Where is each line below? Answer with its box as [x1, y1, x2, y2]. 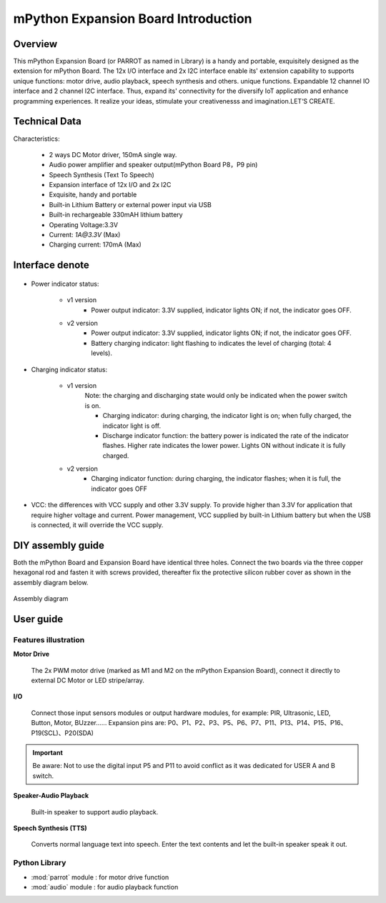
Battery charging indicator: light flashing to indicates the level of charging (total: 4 [91, 339, 332, 347]
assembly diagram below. [13, 578, 89, 587]
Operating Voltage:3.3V [49, 220, 118, 229]
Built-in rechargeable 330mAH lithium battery [49, 211, 183, 219]
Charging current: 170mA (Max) [49, 240, 142, 249]
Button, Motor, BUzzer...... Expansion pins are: [31, 719, 167, 727]
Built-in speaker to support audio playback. [31, 807, 159, 816]
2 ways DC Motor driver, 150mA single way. [49, 150, 177, 159]
